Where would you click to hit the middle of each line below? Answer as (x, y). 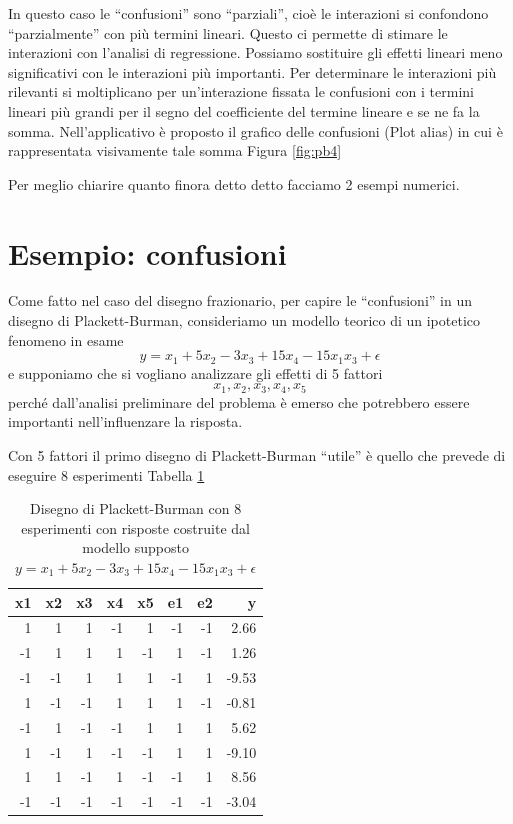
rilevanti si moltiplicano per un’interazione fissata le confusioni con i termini (241, 91)
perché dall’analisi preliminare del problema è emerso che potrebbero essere (239, 401)
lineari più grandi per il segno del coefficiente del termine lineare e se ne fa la (244, 110)
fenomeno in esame (66, 339)
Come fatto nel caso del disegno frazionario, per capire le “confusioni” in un (240, 300)
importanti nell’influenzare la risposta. (125, 421)
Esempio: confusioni (147, 252)
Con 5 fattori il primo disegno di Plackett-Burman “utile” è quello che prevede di (257, 454)
